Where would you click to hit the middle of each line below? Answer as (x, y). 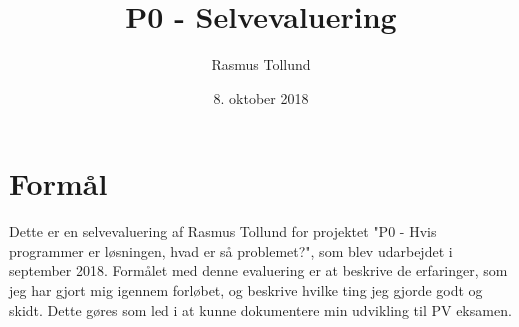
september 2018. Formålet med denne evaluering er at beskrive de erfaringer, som (258, 270)
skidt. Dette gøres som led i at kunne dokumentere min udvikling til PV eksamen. (260, 309)
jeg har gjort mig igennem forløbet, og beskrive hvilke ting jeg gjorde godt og (246, 290)
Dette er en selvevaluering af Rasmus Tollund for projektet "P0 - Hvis (223, 231)
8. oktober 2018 (261, 97)
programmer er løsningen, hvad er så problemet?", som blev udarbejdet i (231, 250)
